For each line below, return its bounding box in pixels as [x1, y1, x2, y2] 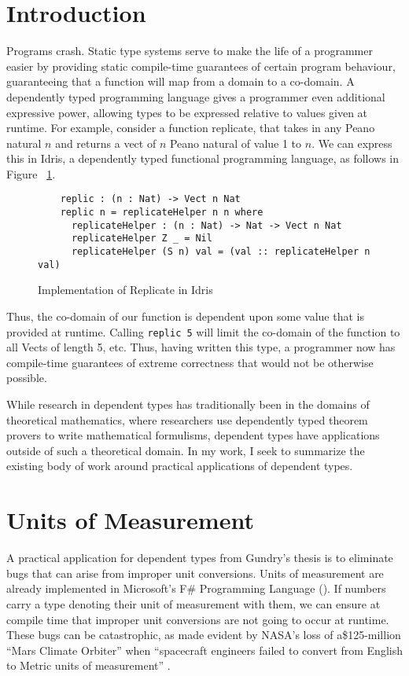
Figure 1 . [6, 165, 56, 182]
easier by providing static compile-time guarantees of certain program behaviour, [6, 57, 396, 74]
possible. [6, 369, 47, 386]
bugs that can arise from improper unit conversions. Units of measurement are [6, 564, 384, 581]
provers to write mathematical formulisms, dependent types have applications [6, 427, 380, 443]
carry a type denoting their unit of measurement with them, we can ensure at [6, 595, 381, 612]
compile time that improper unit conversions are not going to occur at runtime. [6, 611, 389, 627]
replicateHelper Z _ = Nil [71, 233, 212, 244]
